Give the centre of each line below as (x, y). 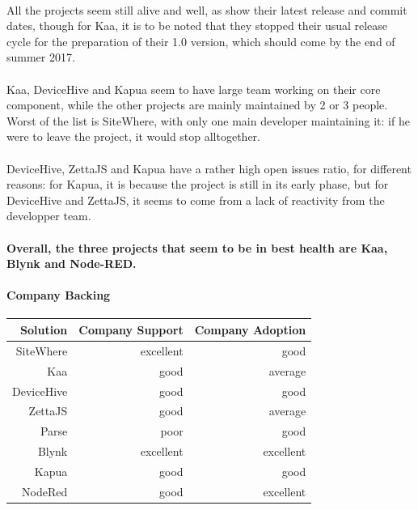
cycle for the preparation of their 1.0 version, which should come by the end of (201, 41)
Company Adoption (250, 329)
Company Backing (59, 295)
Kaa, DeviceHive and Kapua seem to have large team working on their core (194, 89)
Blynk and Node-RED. (72, 263)
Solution (44, 329)
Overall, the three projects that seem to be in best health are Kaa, (197, 247)
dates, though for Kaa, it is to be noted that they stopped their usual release (197, 25)
